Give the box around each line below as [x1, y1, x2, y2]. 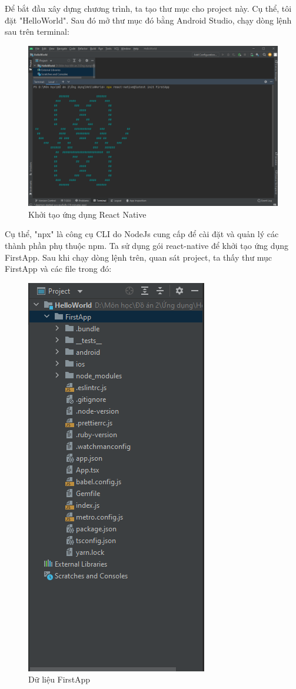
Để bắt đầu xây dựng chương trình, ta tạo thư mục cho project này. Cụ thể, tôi [5, 2, 292, 14]
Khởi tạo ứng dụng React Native [28, 208, 147, 220]
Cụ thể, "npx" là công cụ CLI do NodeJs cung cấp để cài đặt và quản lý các [5, 228, 279, 240]
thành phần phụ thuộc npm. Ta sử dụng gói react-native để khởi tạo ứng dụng [5, 239, 289, 252]
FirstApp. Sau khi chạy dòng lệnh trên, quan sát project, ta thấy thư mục [5, 251, 272, 263]
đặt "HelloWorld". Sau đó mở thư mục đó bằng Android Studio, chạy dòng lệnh [5, 14, 292, 26]
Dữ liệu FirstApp [28, 673, 91, 685]
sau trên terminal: [5, 25, 69, 38]
